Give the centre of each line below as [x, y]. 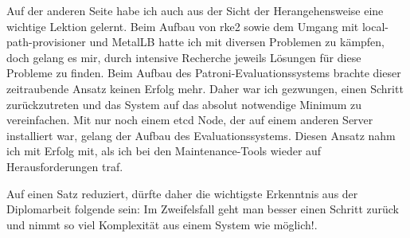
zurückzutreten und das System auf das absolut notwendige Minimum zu [184, 104]
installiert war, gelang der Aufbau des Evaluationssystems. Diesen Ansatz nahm [201, 135]
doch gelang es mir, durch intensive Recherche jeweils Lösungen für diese [184, 57]
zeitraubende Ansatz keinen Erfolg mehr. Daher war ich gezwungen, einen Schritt [205, 88]
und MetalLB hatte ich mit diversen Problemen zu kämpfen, [237, 42]
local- [375, 26]
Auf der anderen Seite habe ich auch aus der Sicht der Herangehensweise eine [195, 10]
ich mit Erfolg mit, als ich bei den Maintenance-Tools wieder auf [164, 151]
